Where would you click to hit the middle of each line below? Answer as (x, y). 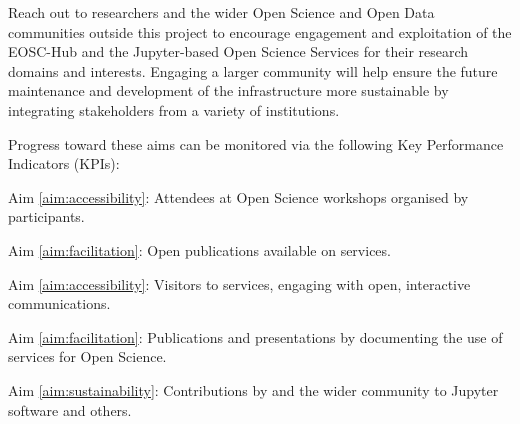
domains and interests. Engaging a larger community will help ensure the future (253, 70)
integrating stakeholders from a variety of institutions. (174, 109)
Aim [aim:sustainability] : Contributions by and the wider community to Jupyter (253, 389)
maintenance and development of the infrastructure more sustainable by (228, 90)
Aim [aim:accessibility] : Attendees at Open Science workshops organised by (238, 196)
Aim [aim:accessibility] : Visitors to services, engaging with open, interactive (239, 283)
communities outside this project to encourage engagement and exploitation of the (260, 31)
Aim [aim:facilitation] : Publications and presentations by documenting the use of (255, 336)
